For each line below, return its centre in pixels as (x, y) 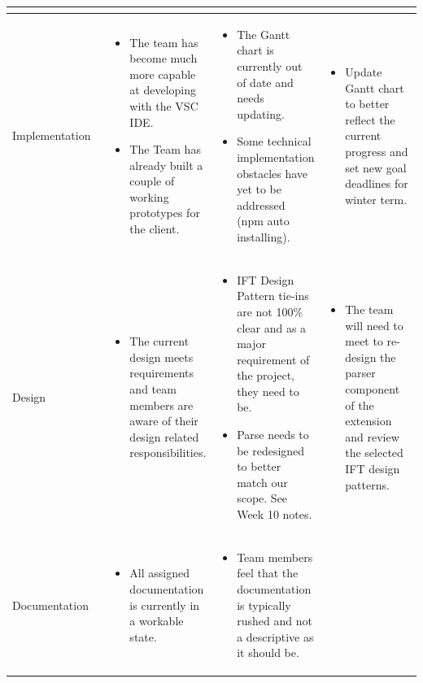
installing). (264, 236)
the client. (155, 229)
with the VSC (164, 105)
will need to (374, 325)
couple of (152, 181)
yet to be (259, 189)
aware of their (164, 421)
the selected (374, 452)
